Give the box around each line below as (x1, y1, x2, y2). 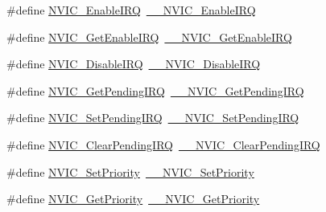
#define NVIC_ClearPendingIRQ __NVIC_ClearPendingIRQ (6, 136, 320, 153)
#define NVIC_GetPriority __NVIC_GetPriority (6, 190, 260, 207)
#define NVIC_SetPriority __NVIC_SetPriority (6, 163, 254, 180)
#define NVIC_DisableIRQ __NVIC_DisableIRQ (6, 55, 261, 72)
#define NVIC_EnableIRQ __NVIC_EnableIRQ (6, 2, 256, 18)
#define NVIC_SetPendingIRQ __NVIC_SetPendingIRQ (6, 109, 299, 126)
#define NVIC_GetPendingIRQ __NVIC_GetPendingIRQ (6, 82, 304, 99)
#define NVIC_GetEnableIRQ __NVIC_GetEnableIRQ (6, 28, 292, 45)
